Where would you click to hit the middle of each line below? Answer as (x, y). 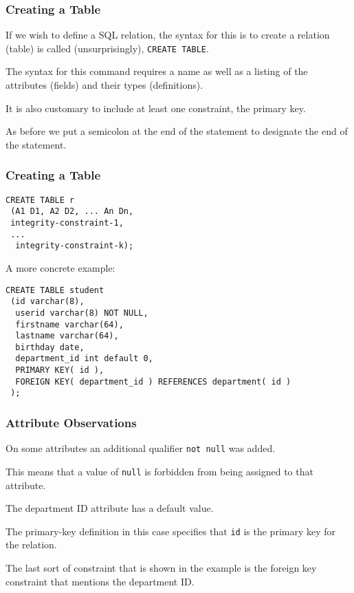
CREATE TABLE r (40, 200)
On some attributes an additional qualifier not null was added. (141, 448)
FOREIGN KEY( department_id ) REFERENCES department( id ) (153, 381)
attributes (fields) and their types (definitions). (104, 85)
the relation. (31, 545)
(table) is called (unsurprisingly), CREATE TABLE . (107, 48)
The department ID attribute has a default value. (110, 508)
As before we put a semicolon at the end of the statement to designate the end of (177, 131)
